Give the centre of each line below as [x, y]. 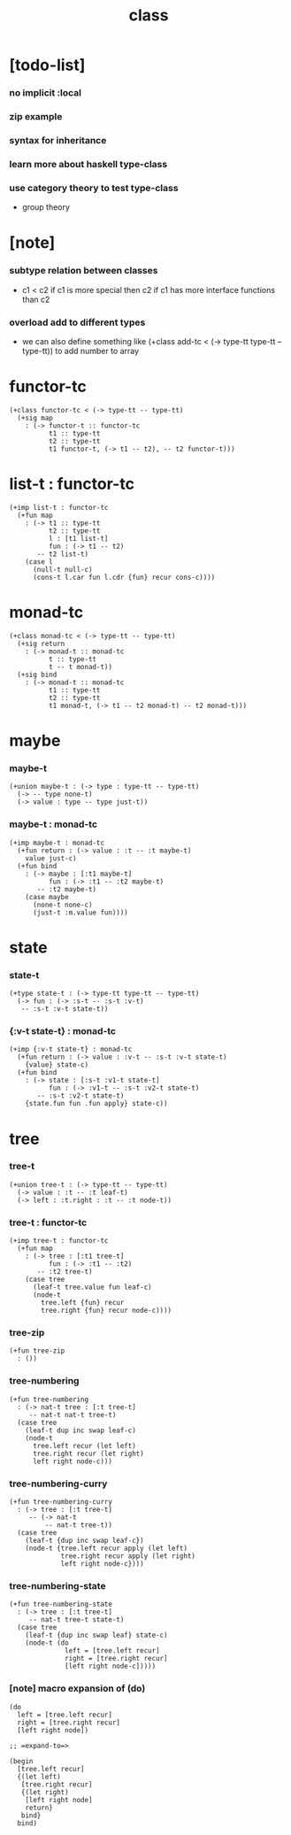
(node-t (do [47, 1643]
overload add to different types [77, 322]
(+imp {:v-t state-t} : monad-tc [71, 1050]
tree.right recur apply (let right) [128, 1556]
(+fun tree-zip [37, 1351]
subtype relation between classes [84, 271]
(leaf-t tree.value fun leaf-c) [92, 1288]
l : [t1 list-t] [78, 538]
